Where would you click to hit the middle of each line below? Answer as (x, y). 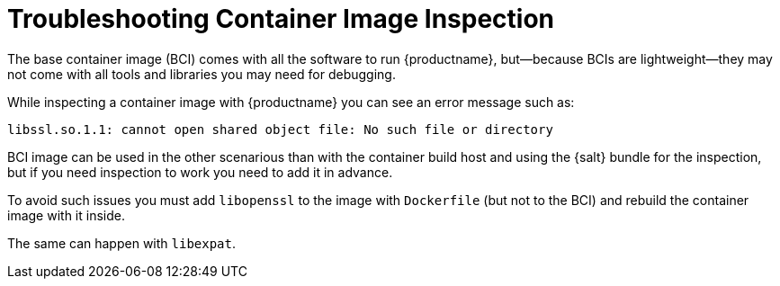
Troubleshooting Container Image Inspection (281, 19)
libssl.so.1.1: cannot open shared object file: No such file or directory (280, 129)
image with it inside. (66, 215)
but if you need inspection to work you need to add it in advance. (200, 172)
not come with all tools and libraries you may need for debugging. (202, 74)
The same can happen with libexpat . (122, 243)
